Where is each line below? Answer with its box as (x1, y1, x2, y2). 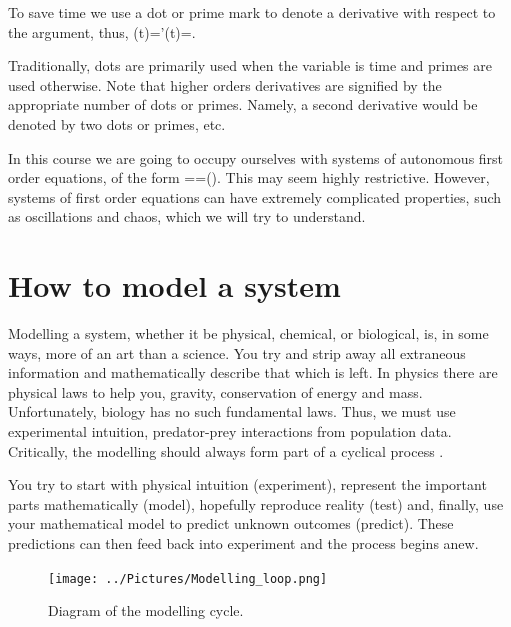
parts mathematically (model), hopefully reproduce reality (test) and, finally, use (8, 493, 504, 514)
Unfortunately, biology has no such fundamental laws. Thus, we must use (8, 401, 456, 422)
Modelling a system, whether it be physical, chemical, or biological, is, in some (8, 323, 489, 344)
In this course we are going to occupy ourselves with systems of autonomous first (8, 147, 504, 168)
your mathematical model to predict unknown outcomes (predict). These (8, 513, 454, 534)
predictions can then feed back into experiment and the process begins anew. (8, 533, 479, 553)
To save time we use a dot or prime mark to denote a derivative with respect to (8, 2, 496, 22)
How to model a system (8, 265, 341, 306)
